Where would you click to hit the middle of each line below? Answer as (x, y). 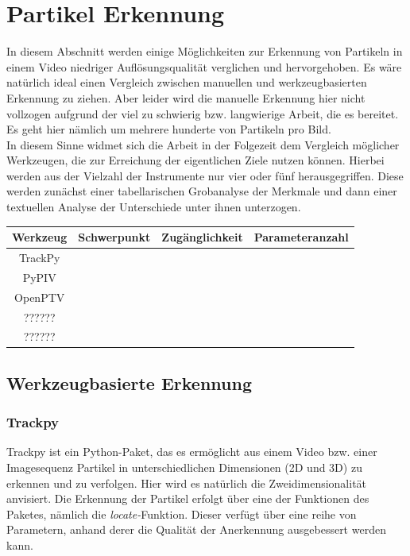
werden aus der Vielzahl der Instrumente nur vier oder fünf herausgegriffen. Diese (205, 175)
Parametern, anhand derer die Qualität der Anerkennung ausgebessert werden (196, 529)
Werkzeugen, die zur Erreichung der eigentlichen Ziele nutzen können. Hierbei (195, 160)
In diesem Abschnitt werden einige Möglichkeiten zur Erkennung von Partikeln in (205, 51)
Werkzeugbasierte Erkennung (129, 382)
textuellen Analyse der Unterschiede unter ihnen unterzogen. (154, 207)
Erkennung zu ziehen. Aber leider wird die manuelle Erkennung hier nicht (186, 97)
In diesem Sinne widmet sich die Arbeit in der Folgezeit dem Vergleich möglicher (203, 144)
